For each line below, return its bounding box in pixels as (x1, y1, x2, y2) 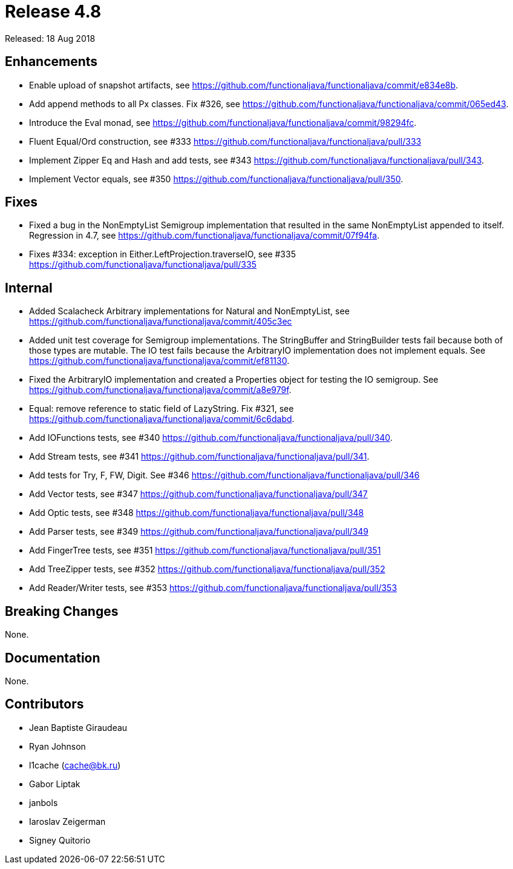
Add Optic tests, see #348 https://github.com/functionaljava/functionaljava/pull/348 (29, 507, 364, 518)
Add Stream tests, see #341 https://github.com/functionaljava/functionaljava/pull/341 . (29, 451, 370, 462)
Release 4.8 (5, 1, 102, 22)
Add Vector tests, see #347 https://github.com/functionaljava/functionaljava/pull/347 (29, 489, 368, 500)
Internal (5, 280, 53, 296)
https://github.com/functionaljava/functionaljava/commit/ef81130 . (29, 355, 290, 366)
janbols (29, 797, 58, 808)
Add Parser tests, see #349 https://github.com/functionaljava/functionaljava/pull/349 (29, 526, 368, 537)
